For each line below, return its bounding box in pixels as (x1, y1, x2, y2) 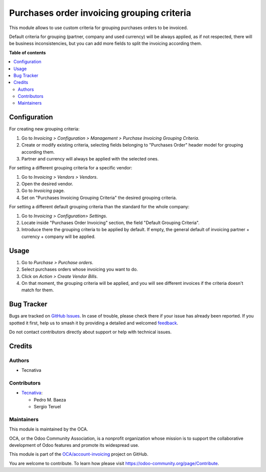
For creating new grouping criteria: (9, 126, 80, 132)
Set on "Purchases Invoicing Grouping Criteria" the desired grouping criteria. (21, 195, 177, 200)
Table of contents (9, 49, 46, 55)
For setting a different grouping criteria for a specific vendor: (9, 165, 133, 171)
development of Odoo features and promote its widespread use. (9, 442, 139, 448)
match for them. (21, 287, 54, 293)
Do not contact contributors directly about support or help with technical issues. (9, 329, 172, 335)
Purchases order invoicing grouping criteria (9, 7, 192, 18)
